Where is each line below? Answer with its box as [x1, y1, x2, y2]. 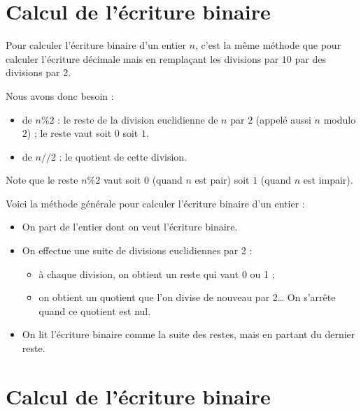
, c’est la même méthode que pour [194, 38, 341, 52]
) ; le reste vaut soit [27, 126, 112, 140]
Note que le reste [6, 173, 78, 187]
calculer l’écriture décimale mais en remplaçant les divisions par [6, 51, 279, 66]
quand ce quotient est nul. [38, 303, 151, 318]
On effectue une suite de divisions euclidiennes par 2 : [22, 243, 253, 258]
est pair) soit [194, 173, 250, 187]
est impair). [303, 173, 353, 187]
